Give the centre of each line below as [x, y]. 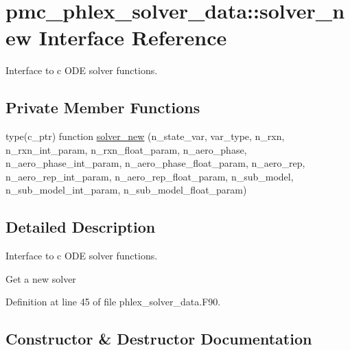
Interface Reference [133, 37]
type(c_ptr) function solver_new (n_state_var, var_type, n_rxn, [145, 136]
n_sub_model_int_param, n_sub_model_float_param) [126, 190]
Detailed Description [81, 227]
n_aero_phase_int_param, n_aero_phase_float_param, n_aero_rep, [155, 163]
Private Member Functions [103, 107]
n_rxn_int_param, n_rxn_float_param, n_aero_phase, [126, 149]
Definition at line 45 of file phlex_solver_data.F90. [113, 302]
